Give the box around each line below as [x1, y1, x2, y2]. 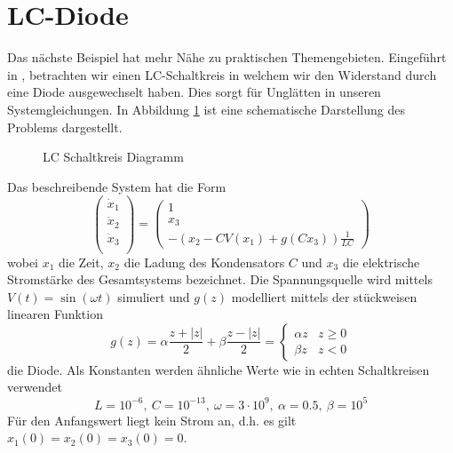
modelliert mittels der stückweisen [231, 287, 417, 306]
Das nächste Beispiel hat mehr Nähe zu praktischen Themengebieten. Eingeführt [7, 48, 447, 67]
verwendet [7, 377, 62, 396]
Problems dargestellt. [7, 117, 123, 136]
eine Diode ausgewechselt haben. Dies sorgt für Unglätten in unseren [7, 83, 381, 101]
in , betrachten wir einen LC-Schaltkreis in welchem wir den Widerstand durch [7, 65, 437, 83]
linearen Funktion [7, 305, 103, 323]
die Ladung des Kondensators [123, 252, 285, 271]
